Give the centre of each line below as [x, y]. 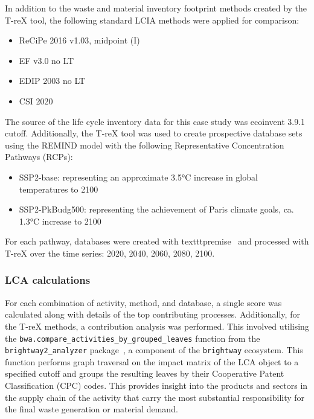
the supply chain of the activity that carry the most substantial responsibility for [155, 397]
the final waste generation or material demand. [91, 409]
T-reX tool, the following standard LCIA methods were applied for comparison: [152, 20]
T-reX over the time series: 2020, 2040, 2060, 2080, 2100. [110, 253]
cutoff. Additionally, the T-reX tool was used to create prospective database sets [154, 133]
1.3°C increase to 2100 [60, 221]
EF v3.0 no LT [46, 60]
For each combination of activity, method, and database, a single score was [143, 302]
